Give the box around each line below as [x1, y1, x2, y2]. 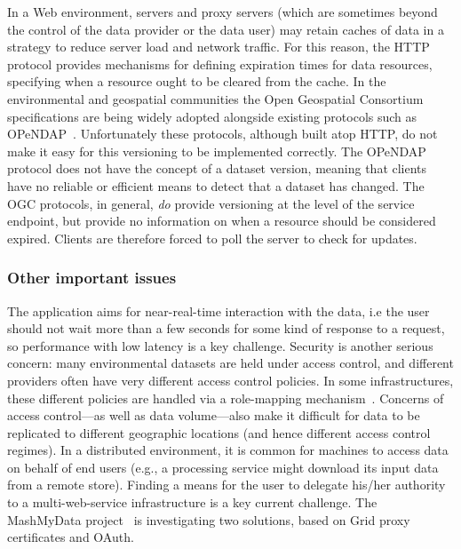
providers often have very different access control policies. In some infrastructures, [7, 370, 454, 389]
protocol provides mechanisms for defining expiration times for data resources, [7, 54, 433, 73]
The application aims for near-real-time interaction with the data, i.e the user [7, 301, 430, 320]
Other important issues [7, 267, 177, 289]
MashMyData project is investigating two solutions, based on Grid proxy [7, 510, 410, 529]
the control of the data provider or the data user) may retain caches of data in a [7, 20, 444, 38]
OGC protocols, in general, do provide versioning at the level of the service [7, 194, 415, 212]
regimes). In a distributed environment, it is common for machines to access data [7, 441, 449, 459]
